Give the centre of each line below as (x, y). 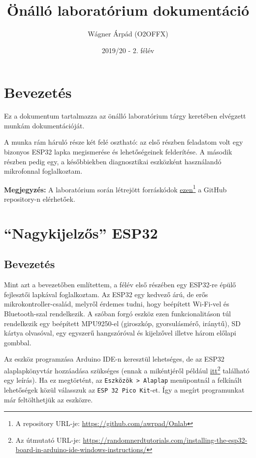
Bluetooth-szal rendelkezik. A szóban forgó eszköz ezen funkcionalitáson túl (118, 314)
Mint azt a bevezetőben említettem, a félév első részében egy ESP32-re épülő (120, 285)
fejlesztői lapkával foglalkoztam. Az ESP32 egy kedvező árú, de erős (106, 294)
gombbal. (18, 342)
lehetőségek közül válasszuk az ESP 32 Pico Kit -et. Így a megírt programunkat (124, 389)
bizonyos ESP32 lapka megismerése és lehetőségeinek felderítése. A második (118, 152)
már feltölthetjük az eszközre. (48, 399)
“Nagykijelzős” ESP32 (81, 232)
